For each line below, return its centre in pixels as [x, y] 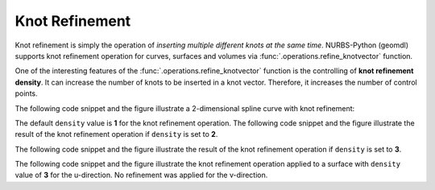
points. [26, 93]
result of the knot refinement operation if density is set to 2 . [116, 134]
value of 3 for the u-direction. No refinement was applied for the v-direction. [141, 175]
